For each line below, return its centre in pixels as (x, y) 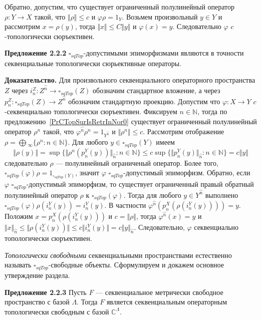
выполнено (222, 195)
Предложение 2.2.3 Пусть (46, 292)
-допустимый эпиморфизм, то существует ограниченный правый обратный (140, 184)
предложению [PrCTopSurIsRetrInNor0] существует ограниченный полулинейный (131, 121)
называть (18, 265)
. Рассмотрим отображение (184, 131)
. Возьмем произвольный (160, 16)
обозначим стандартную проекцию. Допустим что (144, 101)
